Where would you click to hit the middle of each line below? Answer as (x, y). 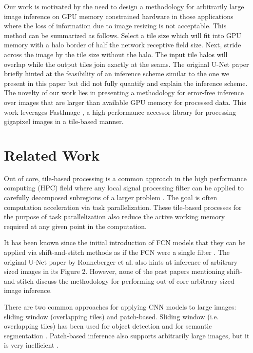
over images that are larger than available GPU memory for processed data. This (125, 102)
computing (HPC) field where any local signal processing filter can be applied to (124, 188)
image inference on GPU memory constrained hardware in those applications (119, 16)
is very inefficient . (31, 345)
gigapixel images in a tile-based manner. (64, 121)
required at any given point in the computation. (75, 226)
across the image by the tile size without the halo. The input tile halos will (116, 54)
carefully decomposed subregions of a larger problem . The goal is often (111, 197)
